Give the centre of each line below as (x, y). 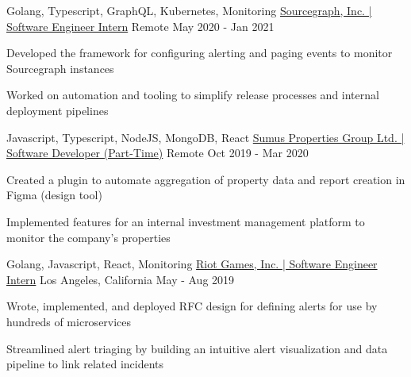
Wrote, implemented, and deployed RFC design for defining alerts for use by (192, 306)
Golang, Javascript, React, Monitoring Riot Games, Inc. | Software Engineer (192, 264)
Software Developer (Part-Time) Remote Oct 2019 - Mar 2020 (157, 153)
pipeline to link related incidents (85, 364)
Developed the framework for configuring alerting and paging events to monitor (200, 53)
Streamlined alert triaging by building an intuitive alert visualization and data (197, 348)
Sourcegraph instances (60, 68)
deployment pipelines (58, 110)
